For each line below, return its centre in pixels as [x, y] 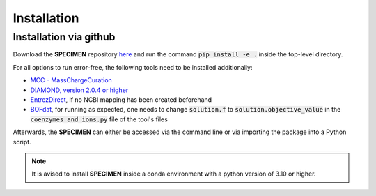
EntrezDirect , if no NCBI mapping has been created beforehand [121, 99]
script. [22, 142]
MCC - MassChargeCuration [71, 80]
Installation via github [64, 37]
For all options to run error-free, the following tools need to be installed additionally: [133, 67]
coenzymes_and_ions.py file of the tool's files [99, 119]
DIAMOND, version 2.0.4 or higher [79, 90]
